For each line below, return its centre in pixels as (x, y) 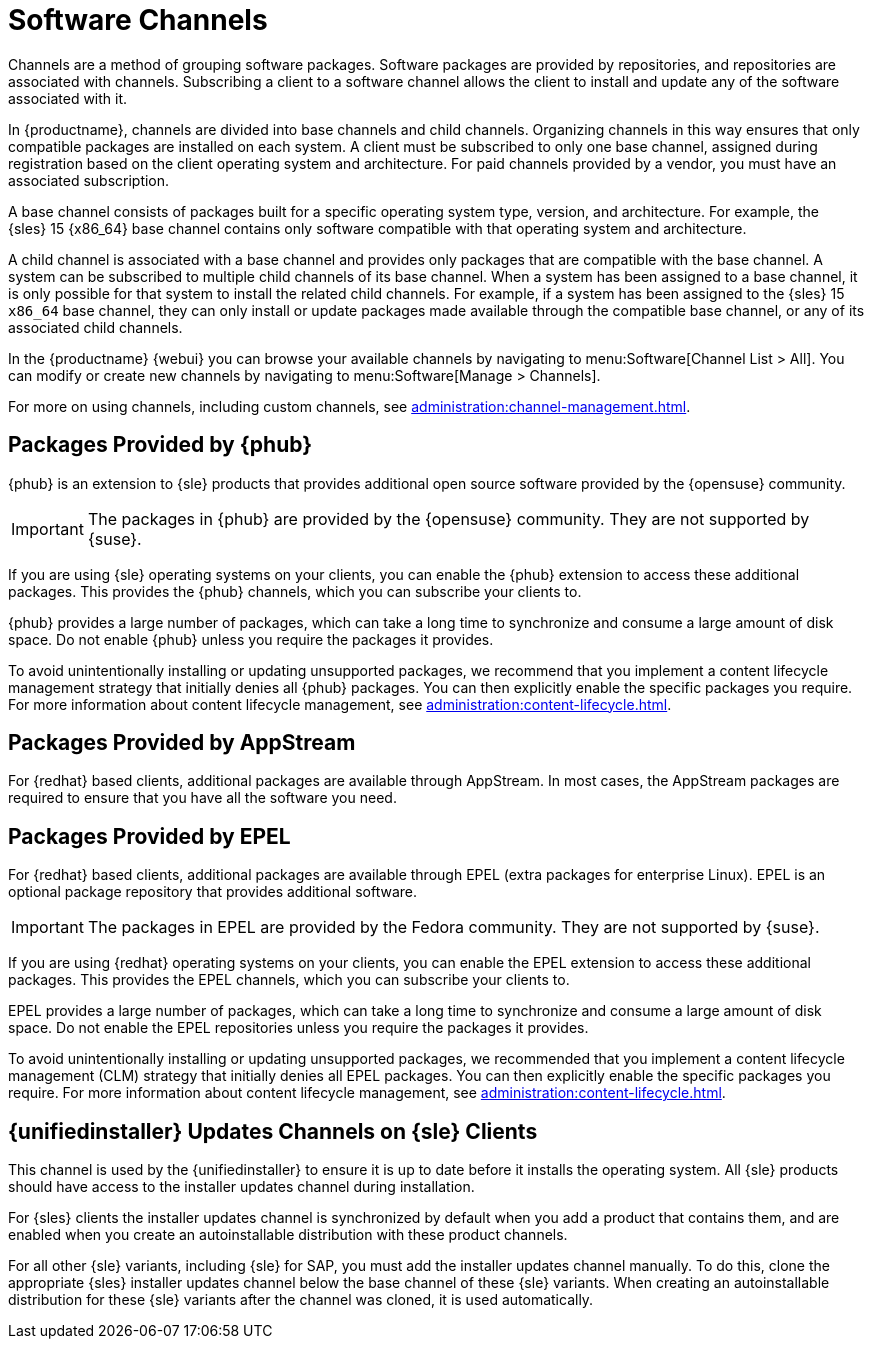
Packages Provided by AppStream (182, 743)
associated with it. (68, 98)
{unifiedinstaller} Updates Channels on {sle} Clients (273, 1131)
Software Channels (138, 20)
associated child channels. (95, 327)
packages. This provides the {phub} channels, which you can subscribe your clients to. (295, 591)
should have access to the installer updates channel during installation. (241, 1187)
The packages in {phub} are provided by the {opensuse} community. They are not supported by (448, 518)
